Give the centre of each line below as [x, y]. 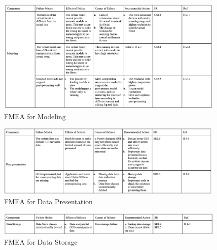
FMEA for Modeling [35, 116]
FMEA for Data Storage [41, 242]
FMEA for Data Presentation [48, 201]
